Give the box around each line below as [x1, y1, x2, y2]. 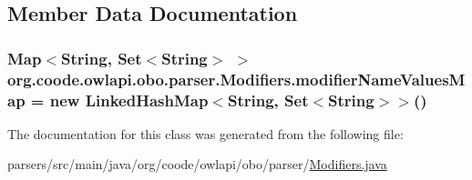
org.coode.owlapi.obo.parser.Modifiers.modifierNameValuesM [7, 67, 466, 90]
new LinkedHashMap [49, 88, 209, 111]
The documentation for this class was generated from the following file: [7, 124, 404, 143]
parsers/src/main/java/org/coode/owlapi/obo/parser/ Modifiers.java [7, 155, 387, 174]
